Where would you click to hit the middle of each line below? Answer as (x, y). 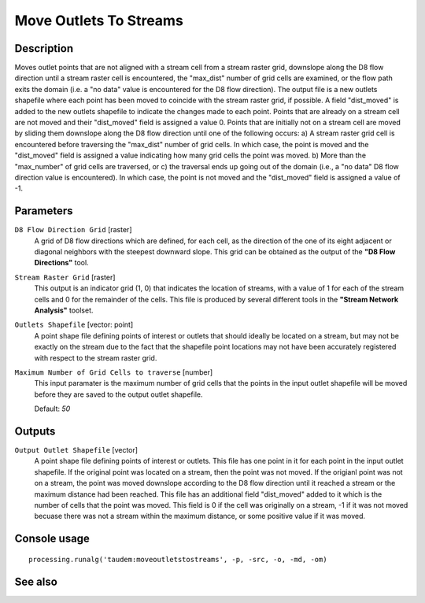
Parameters (44, 211)
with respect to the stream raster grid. (96, 357)
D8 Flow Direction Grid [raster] (73, 230)
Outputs (35, 431)
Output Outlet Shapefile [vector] (76, 450)
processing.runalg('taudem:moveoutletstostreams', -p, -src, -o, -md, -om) (178, 559)
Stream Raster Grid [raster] (65, 277)
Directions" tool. (62, 263)
